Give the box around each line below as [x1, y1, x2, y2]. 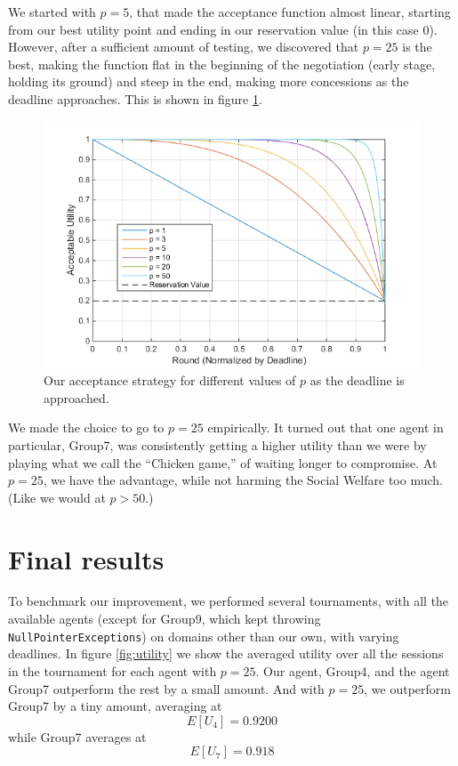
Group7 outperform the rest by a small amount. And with [8, 679, 325, 697]
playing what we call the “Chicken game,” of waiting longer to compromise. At [8, 453, 438, 472]
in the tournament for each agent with [8, 661, 217, 680]
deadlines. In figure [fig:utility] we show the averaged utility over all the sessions [8, 644, 444, 663]
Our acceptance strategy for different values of [44, 371, 296, 390]
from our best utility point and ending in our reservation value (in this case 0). [8, 20, 438, 38]
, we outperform [364, 679, 451, 697]
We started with [8, 3, 96, 20]
